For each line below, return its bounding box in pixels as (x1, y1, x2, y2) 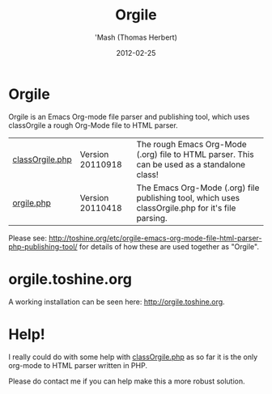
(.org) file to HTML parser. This (136, 148, 254, 159)
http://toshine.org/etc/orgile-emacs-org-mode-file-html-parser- (48, 233, 262, 243)
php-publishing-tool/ (8, 241, 79, 252)
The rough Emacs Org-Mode (136, 138, 247, 150)
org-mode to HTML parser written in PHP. (8, 360, 148, 370)
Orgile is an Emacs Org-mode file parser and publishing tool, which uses (8, 112, 250, 121)
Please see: (8, 233, 47, 243)
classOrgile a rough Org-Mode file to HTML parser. (8, 120, 178, 130)
